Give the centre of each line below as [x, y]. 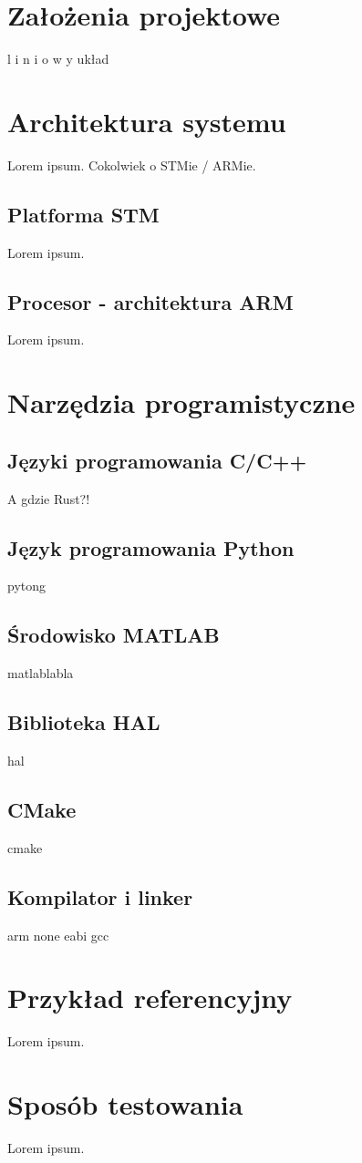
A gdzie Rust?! [49, 498]
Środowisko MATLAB [114, 635]
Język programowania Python [151, 547]
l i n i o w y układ [58, 59]
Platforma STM [83, 214]
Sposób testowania [125, 1104]
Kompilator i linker [100, 896]
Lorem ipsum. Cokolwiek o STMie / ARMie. [132, 165]
